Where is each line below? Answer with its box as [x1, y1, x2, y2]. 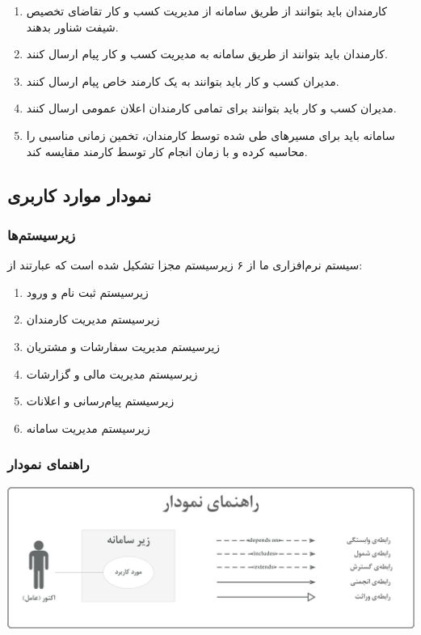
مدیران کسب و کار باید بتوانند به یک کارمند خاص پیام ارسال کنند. [26, 72, 339, 89]
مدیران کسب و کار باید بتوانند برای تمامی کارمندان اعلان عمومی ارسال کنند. [26, 99, 397, 116]
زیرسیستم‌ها [7, 224, 76, 244]
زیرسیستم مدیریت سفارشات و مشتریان [26, 337, 221, 354]
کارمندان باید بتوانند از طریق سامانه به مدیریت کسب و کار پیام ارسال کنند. [26, 45, 388, 62]
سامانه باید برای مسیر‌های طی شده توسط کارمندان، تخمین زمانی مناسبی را [26, 126, 395, 143]
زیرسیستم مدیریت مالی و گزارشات [26, 365, 198, 382]
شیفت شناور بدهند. [26, 18, 119, 35]
